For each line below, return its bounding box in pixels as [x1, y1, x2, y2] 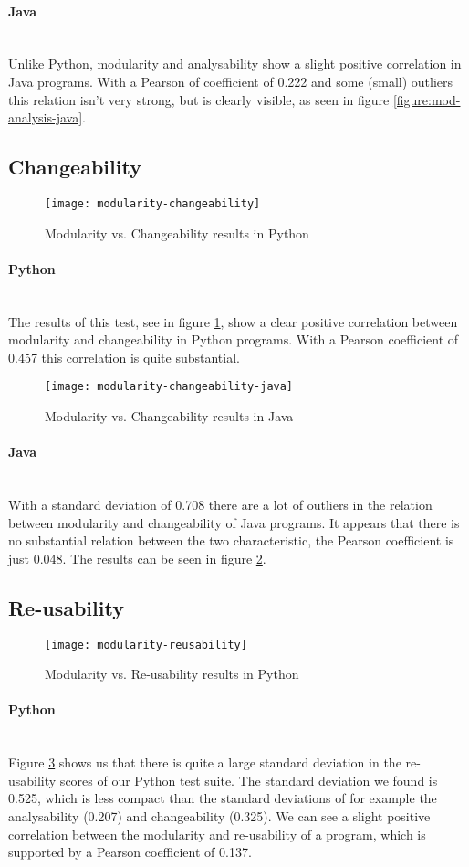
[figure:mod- [392, 90, 461, 109]
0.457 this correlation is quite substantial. [8, 347, 240, 366]
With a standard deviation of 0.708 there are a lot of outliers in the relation [8, 495, 433, 514]
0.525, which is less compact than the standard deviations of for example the [8, 788, 437, 808]
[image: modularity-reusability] [45, 638, 247, 651]
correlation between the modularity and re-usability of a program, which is [8, 824, 426, 843]
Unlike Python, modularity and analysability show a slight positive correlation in [8, 54, 462, 73]
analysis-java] [8, 108, 83, 127]
